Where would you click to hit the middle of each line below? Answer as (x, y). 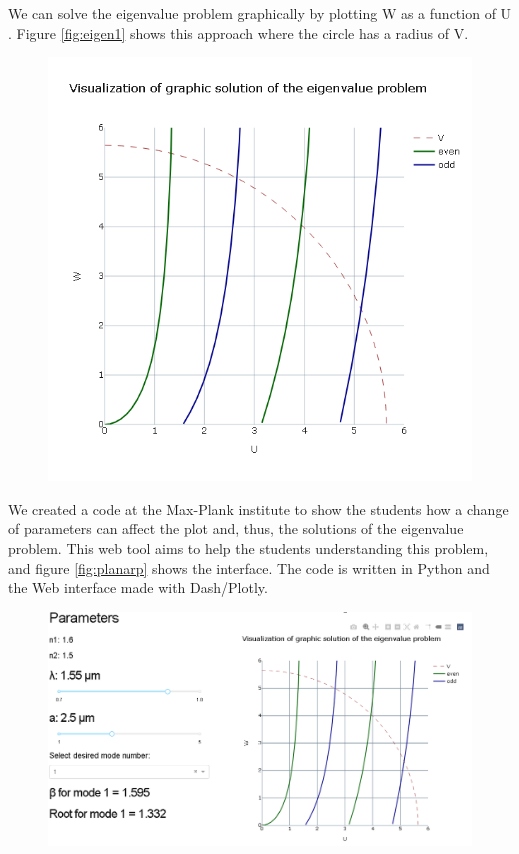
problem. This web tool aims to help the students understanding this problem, (248, 547)
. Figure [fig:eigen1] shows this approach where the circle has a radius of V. (238, 32)
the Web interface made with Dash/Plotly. (138, 587)
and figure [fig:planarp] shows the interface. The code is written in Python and (249, 567)
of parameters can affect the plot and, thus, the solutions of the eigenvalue (236, 528)
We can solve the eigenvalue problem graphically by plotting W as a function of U (260, 13)
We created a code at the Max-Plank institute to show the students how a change (258, 508)
